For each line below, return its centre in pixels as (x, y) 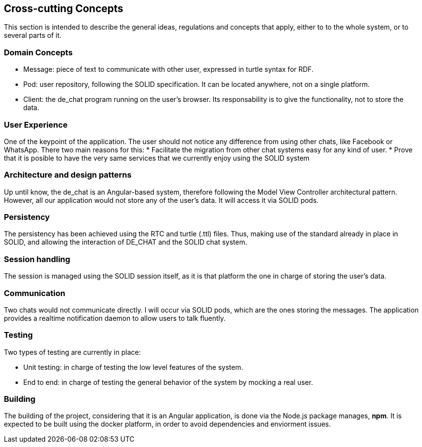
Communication (35, 293)
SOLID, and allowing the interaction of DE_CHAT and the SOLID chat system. (125, 242)
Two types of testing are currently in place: (72, 352)
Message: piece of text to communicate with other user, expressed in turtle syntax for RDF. (168, 69)
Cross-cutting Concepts (64, 8)
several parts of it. (33, 35)
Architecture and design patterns (68, 175)
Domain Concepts (38, 52)
